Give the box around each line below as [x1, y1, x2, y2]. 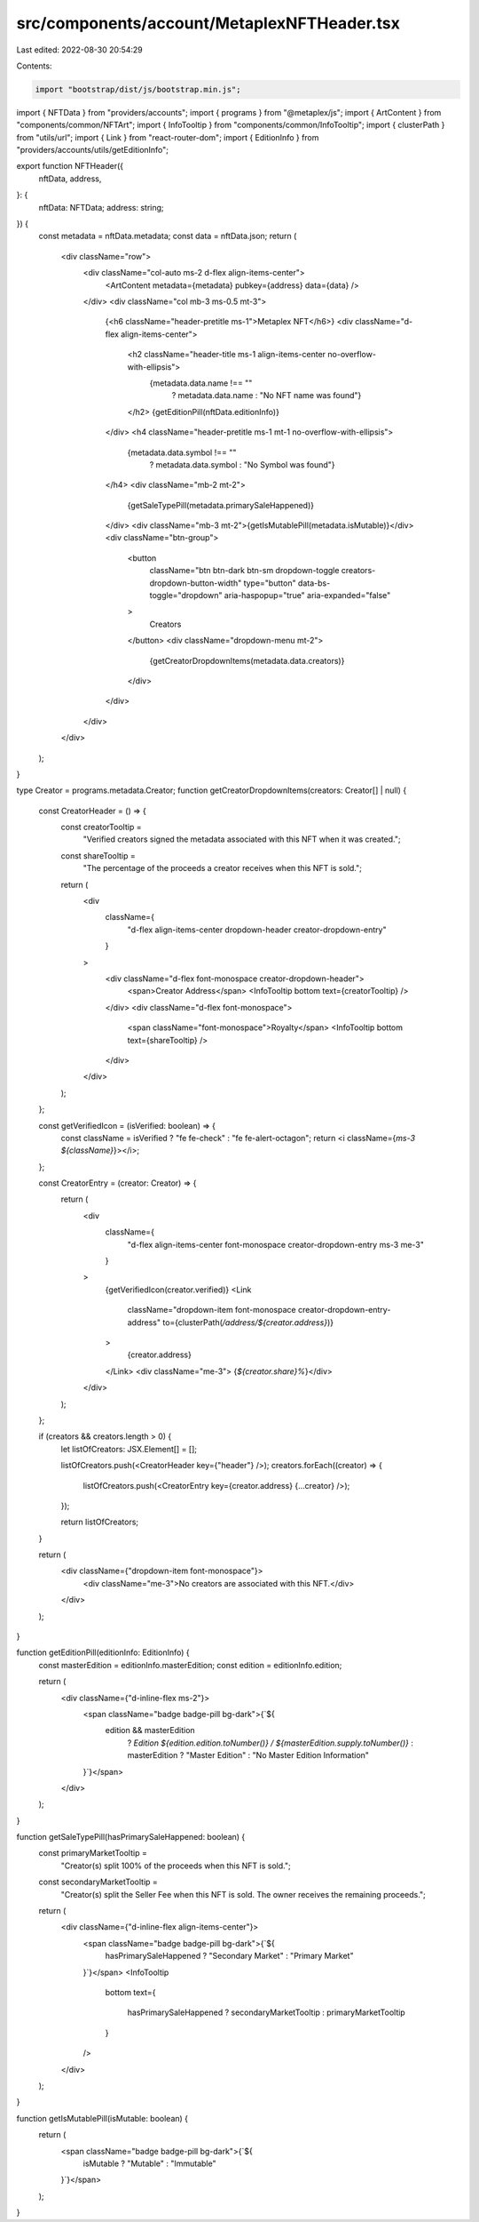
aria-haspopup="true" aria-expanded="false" [224, 590, 391, 601]
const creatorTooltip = [60, 822, 142, 833]
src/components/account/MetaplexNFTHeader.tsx [16, 13, 401, 33]
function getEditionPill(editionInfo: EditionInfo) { [16, 1647, 190, 1658]
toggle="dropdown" [149, 590, 223, 601]
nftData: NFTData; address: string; [38, 202, 164, 212]
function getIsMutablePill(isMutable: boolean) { [16, 2113, 189, 2123]
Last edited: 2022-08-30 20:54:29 [16, 44, 144, 55]
